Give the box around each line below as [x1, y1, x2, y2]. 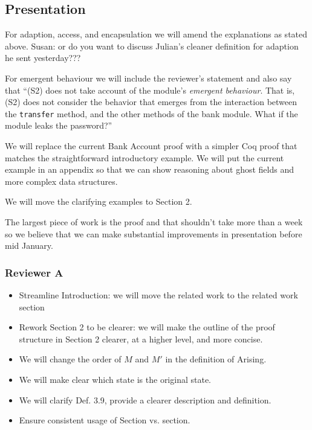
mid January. [5, 239, 53, 252]
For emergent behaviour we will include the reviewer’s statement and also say [5, 71, 292, 84]
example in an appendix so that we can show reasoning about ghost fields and [5, 163, 294, 176]
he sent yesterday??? [5, 51, 81, 64]
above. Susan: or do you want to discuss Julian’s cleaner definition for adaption [5, 39, 299, 52]
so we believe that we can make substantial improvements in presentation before [5, 227, 302, 240]
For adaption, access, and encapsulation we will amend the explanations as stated [5, 28, 308, 40]
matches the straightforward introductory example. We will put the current [5, 151, 284, 164]
